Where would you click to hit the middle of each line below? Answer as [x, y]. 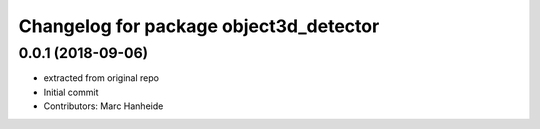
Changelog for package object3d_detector [199, 26]
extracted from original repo [101, 78]
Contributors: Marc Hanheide [103, 106]
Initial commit [71, 92]
